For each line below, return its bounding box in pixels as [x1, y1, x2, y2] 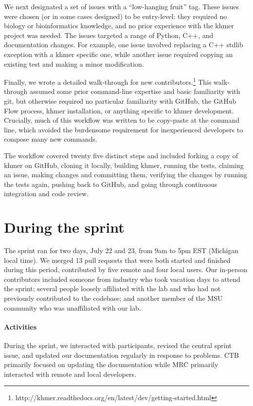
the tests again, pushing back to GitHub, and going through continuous [4, 179, 217, 189]
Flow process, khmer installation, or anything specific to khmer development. [4, 105, 234, 115]
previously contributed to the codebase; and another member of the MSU [4, 293, 223, 303]
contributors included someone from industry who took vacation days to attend [4, 274, 240, 284]
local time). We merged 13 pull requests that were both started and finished [4, 255, 231, 265]
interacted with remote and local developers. [4, 369, 137, 379]
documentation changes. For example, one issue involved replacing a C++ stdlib [4, 39, 243, 50]
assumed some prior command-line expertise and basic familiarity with [29, 86, 240, 96]
